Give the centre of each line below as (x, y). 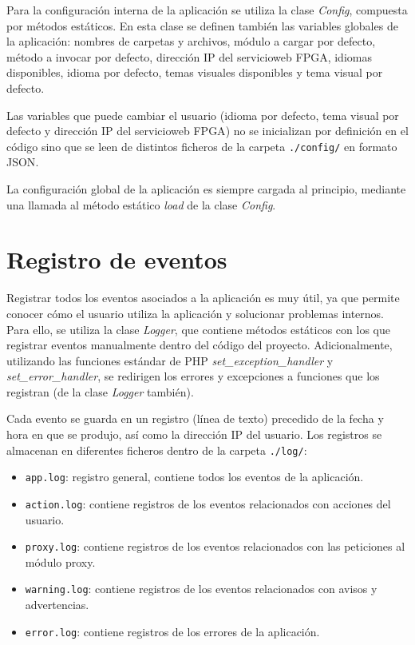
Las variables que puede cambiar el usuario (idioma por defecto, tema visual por (203, 115)
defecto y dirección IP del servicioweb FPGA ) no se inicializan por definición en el (207, 131)
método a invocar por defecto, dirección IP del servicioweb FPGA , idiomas (189, 56)
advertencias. (57, 605)
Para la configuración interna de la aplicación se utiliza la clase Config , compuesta (207, 10)
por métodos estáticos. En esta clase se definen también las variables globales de (202, 25)
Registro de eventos (117, 259)
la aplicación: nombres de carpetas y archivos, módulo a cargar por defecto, (191, 41)
